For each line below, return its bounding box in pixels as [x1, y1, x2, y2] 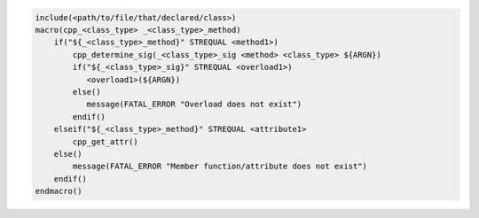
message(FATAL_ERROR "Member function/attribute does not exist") [72, 161, 368, 172]
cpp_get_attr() [72, 136, 139, 146]
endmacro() [35, 186, 82, 197]
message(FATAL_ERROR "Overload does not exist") [86, 99, 302, 110]
